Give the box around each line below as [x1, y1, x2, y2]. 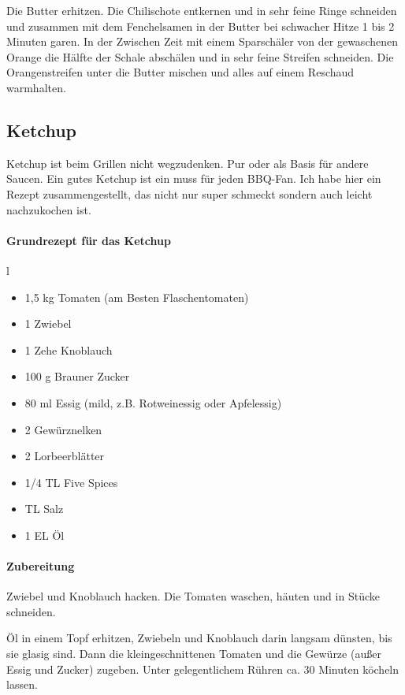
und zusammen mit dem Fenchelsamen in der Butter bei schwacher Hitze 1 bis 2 [6, 17, 395, 34]
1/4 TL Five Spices [24, 474, 118, 490]
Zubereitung [6, 558, 75, 574]
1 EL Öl [24, 526, 65, 543]
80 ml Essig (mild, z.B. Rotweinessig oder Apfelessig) [24, 394, 282, 411]
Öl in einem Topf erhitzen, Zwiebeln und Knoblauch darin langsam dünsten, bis [6, 630, 392, 646]
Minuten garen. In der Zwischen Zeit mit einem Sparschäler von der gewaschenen [6, 33, 398, 50]
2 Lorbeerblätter [24, 448, 105, 464]
